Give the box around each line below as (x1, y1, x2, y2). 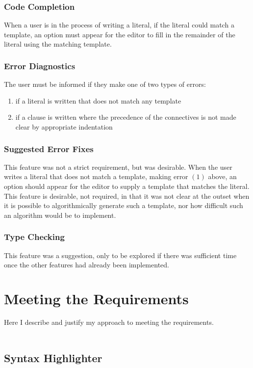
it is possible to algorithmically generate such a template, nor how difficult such (4, 200, 243, 210)
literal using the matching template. (4, 39, 112, 49)
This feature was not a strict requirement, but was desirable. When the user (4, 161, 232, 172)
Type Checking (4, 231, 65, 243)
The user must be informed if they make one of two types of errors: (4, 79, 206, 89)
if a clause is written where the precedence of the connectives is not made (15, 112, 236, 122)
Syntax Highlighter (4, 350, 102, 366)
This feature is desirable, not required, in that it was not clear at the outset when (4, 190, 250, 201)
